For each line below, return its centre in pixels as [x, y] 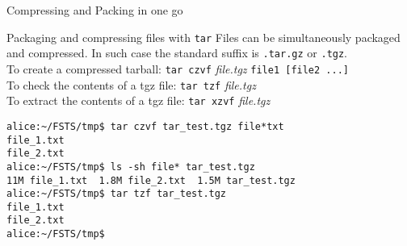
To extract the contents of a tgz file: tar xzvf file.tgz [138, 100]
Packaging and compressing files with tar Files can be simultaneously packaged [203, 37]
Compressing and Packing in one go [95, 10]
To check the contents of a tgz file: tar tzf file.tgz [131, 84]
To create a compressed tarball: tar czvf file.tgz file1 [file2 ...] [178, 68]
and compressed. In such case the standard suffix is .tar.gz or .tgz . [177, 53]
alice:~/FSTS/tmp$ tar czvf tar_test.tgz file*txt [145, 126]
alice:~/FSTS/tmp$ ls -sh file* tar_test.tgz [131, 167]
